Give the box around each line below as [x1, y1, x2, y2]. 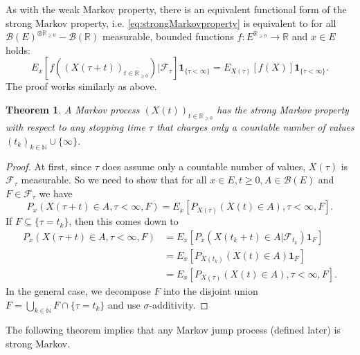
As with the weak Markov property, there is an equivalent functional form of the [6, 2, 347, 16]
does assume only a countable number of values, [102, 158, 306, 173]
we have [39, 185, 73, 200]
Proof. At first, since [6, 158, 92, 173]
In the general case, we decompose [6, 284, 151, 298]
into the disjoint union [163, 284, 258, 298]
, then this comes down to [69, 214, 179, 228]
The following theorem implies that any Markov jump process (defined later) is [6, 322, 341, 337]
